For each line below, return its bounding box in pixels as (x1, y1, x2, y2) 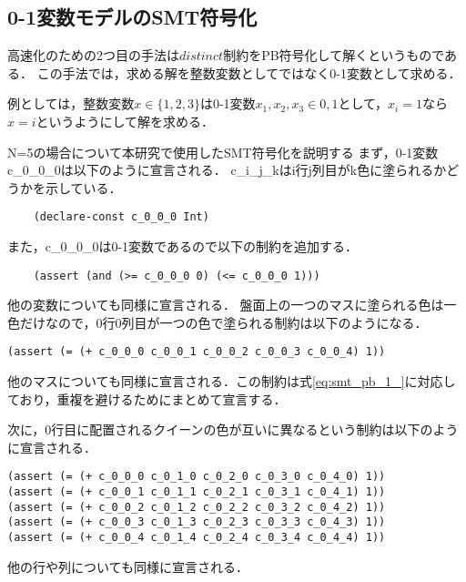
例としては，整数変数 (7, 94, 135, 113)
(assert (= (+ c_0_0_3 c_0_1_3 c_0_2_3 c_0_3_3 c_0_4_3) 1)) (7, 516, 386, 529)
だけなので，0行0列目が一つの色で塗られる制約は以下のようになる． (19, 312, 428, 332)
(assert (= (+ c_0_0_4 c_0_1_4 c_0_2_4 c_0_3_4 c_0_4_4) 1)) (7, 531, 386, 545)
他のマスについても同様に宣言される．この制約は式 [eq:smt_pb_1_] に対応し (7, 372, 456, 391)
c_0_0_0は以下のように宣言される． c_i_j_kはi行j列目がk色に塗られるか (7, 160, 447, 179)
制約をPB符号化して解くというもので (223, 46, 445, 65)
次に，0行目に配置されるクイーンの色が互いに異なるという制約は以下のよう (7, 420, 459, 439)
